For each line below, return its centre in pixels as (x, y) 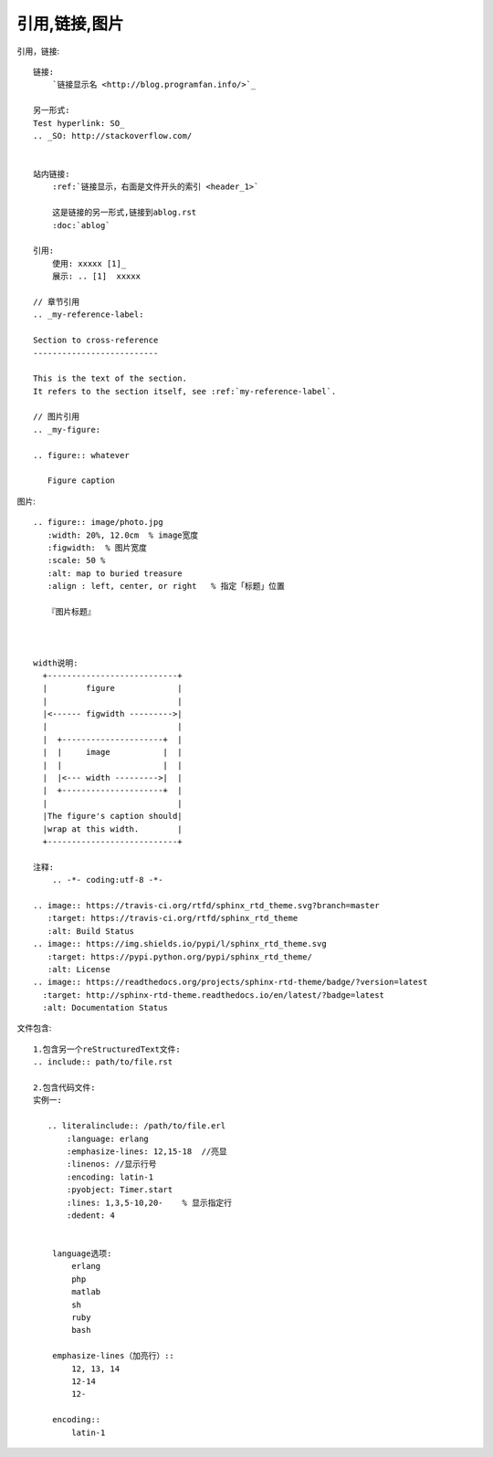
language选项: (82, 1254)
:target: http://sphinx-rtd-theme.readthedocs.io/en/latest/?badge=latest (214, 995)
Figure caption (81, 481)
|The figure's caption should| (112, 816)
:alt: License (79, 969)
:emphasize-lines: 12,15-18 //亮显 (147, 1151)
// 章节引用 (57, 302)
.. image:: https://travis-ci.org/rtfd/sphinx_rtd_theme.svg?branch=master (206, 905)
